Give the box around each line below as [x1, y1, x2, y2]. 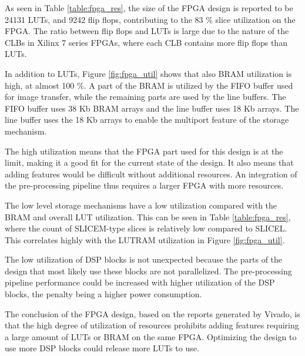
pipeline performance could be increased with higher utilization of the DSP [5, 276, 275, 288]
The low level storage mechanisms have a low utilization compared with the [5, 199, 277, 211]
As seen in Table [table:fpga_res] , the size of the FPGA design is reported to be [5, 2, 293, 14]
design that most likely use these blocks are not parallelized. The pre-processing [5, 264, 292, 277]
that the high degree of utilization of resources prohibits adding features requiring [5, 319, 299, 331]
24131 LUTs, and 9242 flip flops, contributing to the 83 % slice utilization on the [5, 13, 296, 25]
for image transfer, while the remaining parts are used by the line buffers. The [5, 90, 286, 103]
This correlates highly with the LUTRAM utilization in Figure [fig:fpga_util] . [5, 233, 285, 246]
